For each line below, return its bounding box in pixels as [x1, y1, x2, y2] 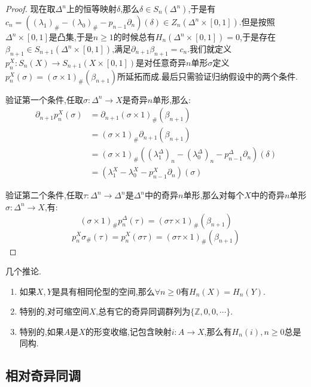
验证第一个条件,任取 [5, 93, 83, 105]
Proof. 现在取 [5, 2, 56, 14]
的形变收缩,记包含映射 [85, 325, 172, 337]
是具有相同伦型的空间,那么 [51, 285, 155, 297]
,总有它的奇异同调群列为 [96, 305, 191, 318]
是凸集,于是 [48, 31, 93, 43]
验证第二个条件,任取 [5, 189, 83, 201]
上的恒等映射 [66, 2, 117, 14]
